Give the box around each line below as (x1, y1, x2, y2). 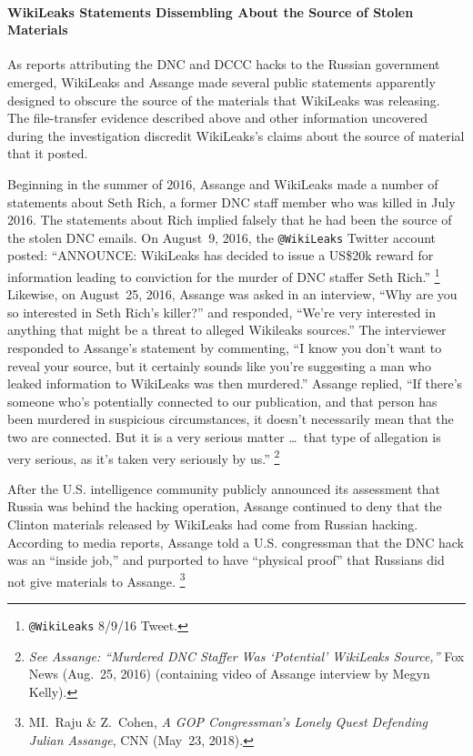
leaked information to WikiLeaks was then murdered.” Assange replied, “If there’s (7, 374, 463, 393)
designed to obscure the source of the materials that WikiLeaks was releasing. (7, 90, 440, 109)
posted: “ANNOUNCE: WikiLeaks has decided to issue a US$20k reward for (7, 246, 434, 265)
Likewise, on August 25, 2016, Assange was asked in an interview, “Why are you (7, 285, 458, 304)
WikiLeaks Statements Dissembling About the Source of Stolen (7, 2, 414, 21)
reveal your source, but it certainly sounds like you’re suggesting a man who (7, 356, 432, 375)
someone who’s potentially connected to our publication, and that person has (7, 391, 438, 410)
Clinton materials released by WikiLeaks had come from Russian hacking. (7, 515, 418, 534)
